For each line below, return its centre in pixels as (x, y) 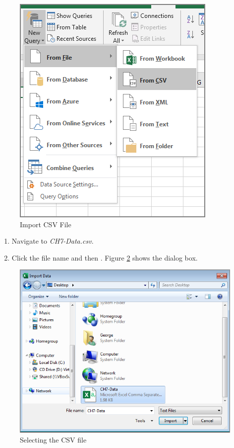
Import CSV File (46, 224)
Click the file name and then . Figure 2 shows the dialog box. (105, 257)
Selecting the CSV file (53, 440)
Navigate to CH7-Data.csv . (53, 241)
